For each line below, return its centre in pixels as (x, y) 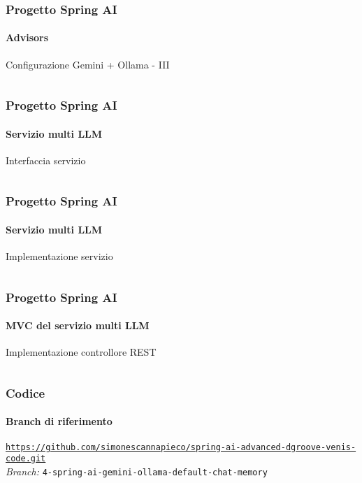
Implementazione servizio (59, 256)
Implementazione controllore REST (81, 352)
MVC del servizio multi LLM (78, 325)
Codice (26, 392)
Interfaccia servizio (46, 160)
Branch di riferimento (59, 421)
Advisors (27, 37)
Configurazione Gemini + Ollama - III (88, 64)
